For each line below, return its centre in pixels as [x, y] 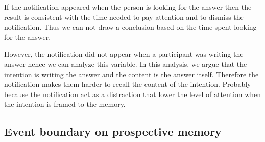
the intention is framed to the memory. [65, 104]
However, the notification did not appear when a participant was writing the [124, 54]
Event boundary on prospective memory [113, 132]
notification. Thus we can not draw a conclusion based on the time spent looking [130, 27]
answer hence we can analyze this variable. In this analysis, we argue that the [126, 64]
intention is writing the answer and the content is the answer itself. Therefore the [131, 74]
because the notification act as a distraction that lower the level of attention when [133, 94]
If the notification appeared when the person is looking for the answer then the [128, 7]
